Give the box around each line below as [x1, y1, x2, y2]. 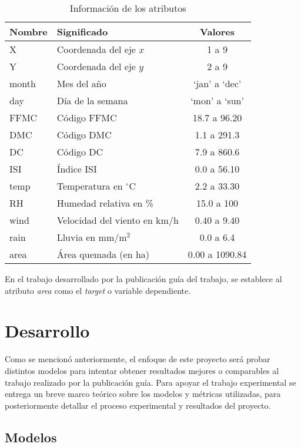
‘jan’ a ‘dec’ [193, 77, 242, 90]
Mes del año [56, 77, 106, 90]
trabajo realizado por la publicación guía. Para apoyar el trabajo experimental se [5, 376, 296, 388]
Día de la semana [56, 94, 128, 107]
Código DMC [56, 128, 112, 141]
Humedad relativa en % [56, 196, 154, 210]
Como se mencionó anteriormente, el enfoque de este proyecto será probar [5, 353, 270, 365]
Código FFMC [56, 111, 117, 124]
